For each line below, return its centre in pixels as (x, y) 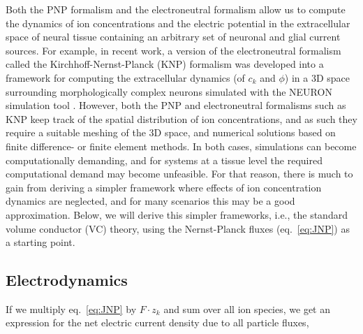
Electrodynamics (67, 280)
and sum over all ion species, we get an (247, 308)
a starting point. (40, 242)
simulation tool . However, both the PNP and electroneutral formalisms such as (176, 105)
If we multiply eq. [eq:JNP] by (71, 308)
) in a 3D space (317, 77)
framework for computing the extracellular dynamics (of (125, 77)
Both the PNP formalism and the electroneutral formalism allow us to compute (176, 9)
